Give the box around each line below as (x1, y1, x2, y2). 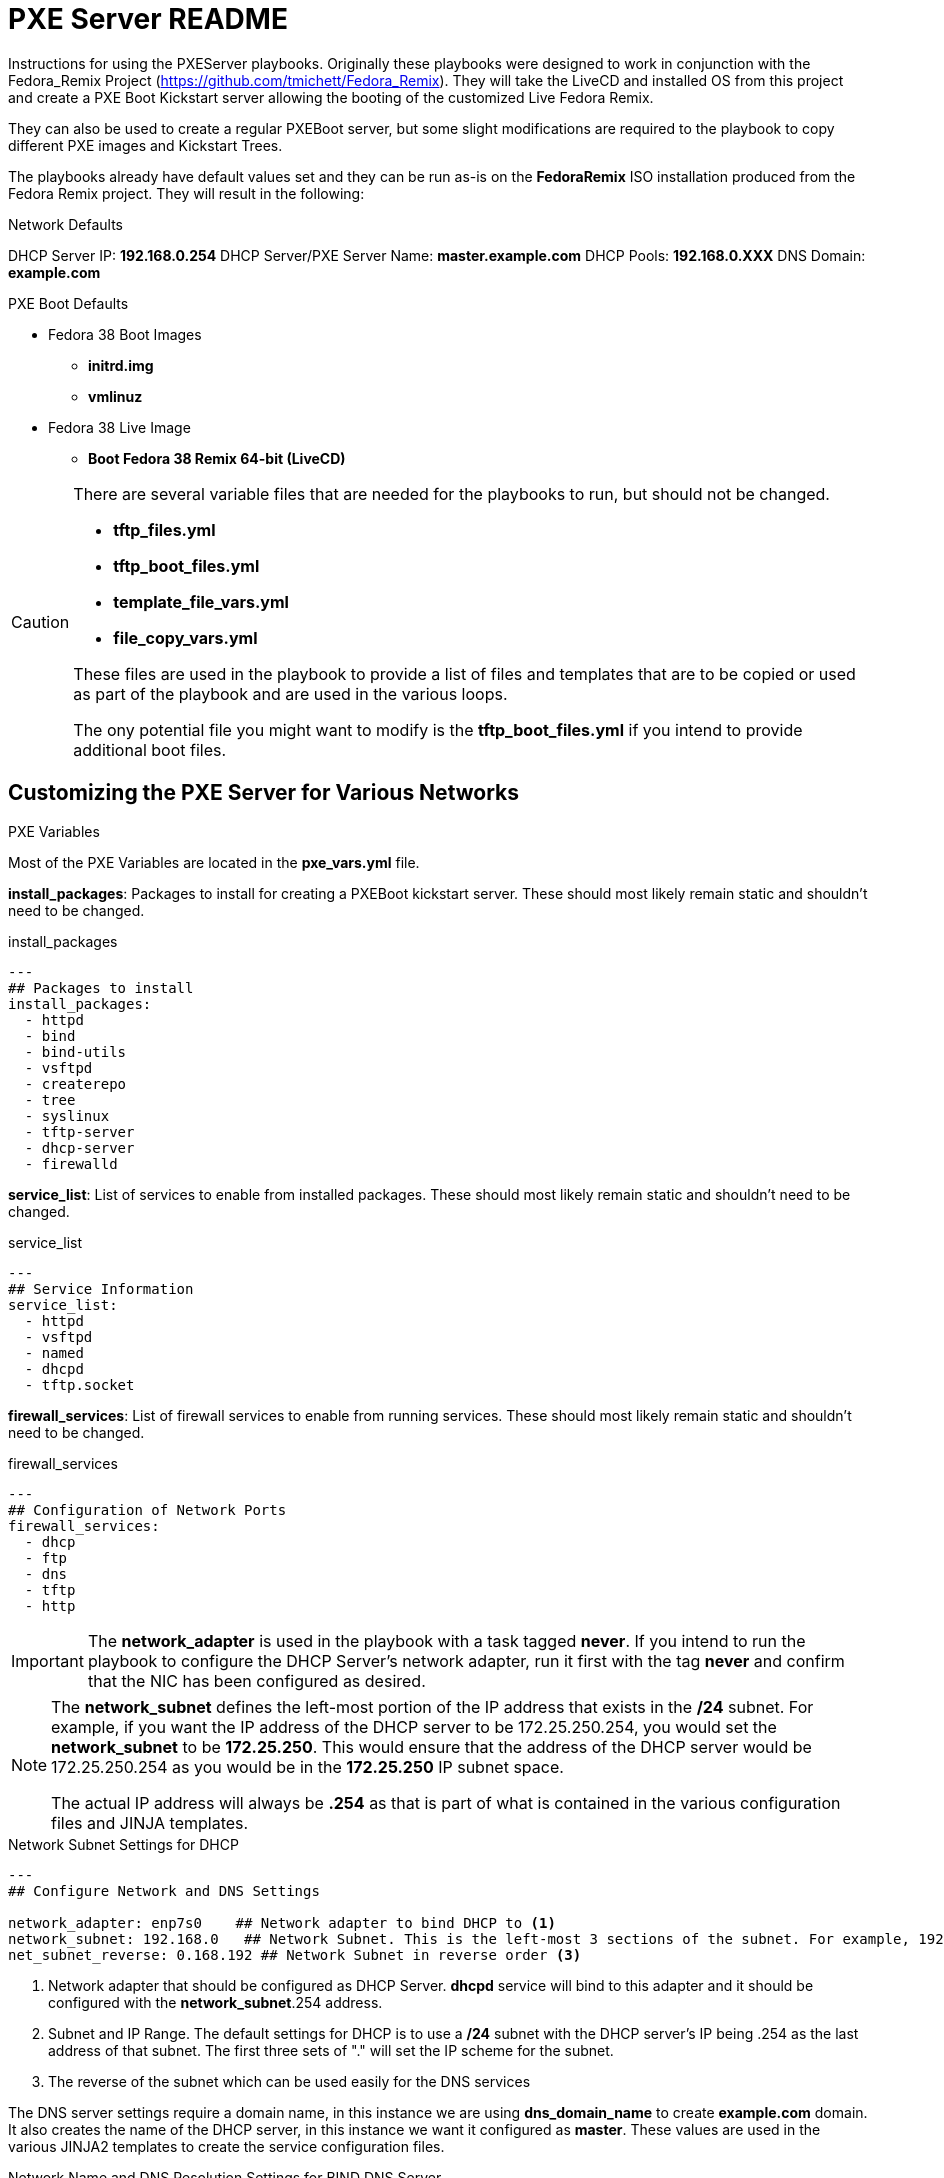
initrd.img (88, 356, 154, 374)
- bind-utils (24, 1043, 127, 1060)
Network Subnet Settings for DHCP (8, 1835, 239, 1853)
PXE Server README (8, 2, 288, 36)
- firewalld (24, 1155, 118, 1172)
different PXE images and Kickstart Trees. (8, 136, 283, 154)
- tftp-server (24, 1123, 135, 1140)
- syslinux (24, 1107, 110, 1124)
